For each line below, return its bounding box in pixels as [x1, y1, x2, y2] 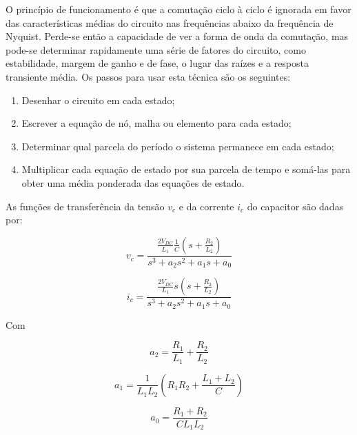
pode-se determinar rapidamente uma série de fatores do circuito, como [6, 42, 306, 57]
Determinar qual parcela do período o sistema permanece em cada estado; [21, 139, 334, 153]
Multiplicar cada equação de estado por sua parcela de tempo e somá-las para [21, 162, 351, 176]
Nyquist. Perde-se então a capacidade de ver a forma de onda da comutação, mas [6, 29, 349, 43]
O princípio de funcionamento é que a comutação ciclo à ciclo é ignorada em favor [6, 2, 351, 16]
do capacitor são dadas [247, 199, 344, 213]
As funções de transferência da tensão [6, 199, 165, 213]
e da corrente [178, 199, 234, 213]
